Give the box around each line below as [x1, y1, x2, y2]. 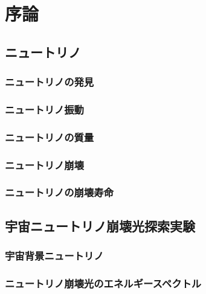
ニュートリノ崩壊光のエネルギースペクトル [5, 275, 202, 290]
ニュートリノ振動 [5, 101, 84, 117]
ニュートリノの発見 [5, 74, 94, 89]
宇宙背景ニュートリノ [5, 248, 104, 263]
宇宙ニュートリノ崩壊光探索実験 [5, 216, 195, 235]
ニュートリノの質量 [5, 129, 94, 144]
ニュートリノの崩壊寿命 [5, 185, 114, 200]
